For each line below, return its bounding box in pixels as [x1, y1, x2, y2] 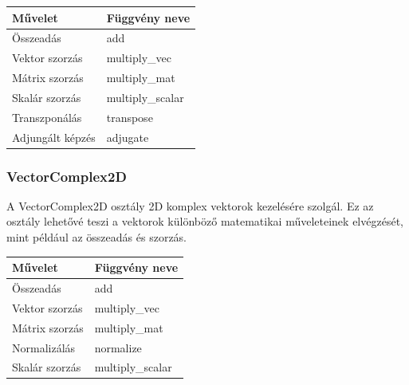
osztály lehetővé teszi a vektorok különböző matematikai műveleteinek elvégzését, [6, 213, 403, 230]
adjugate [106, 128, 149, 145]
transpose [106, 108, 153, 125]
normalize [94, 339, 142, 356]
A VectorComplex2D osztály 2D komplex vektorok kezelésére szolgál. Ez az [6, 197, 374, 214]
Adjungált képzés [12, 128, 96, 145]
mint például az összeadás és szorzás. [6, 229, 187, 246]
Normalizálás [12, 339, 76, 356]
